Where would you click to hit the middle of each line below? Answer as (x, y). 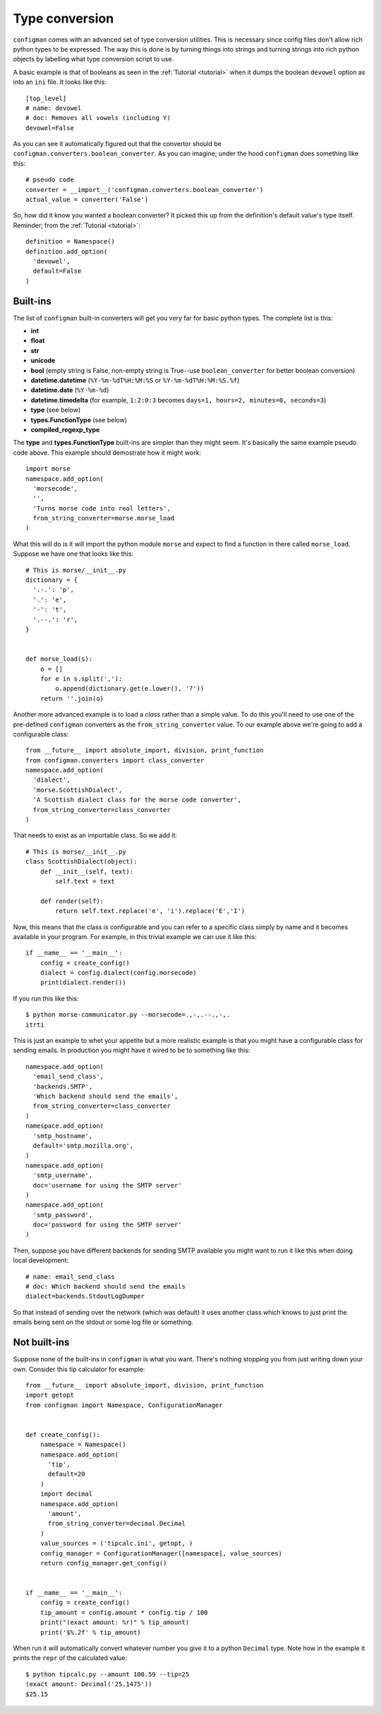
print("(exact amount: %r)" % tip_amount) (115, 1623)
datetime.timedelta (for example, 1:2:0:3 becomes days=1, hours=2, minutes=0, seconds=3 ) (179, 400)
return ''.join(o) (72, 698)
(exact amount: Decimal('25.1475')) (89, 1684)
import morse (48, 469)
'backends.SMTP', (63, 1086)
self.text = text (85, 881)
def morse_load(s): (59, 659)
